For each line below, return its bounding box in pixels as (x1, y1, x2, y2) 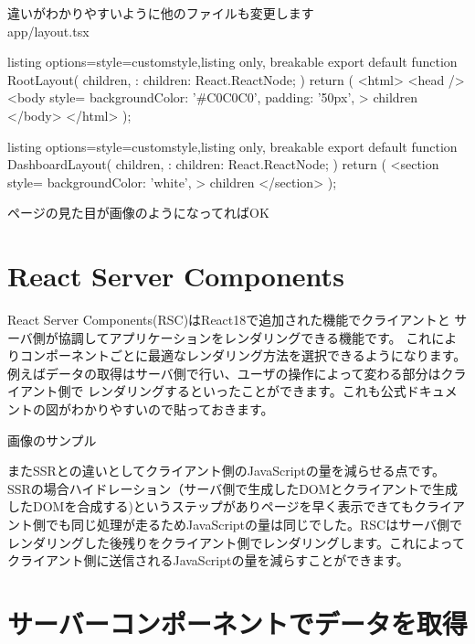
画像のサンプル (7, 430, 97, 449)
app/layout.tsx (7, 21, 90, 40)
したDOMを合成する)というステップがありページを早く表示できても (7, 497, 414, 516)
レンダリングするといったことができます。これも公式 (88, 381, 406, 401)
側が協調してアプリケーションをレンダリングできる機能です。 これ (32, 327, 432, 347)
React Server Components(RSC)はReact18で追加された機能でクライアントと (7, 310, 450, 329)
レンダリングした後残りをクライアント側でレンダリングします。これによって (7, 532, 465, 552)
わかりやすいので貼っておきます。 (70, 400, 274, 419)
